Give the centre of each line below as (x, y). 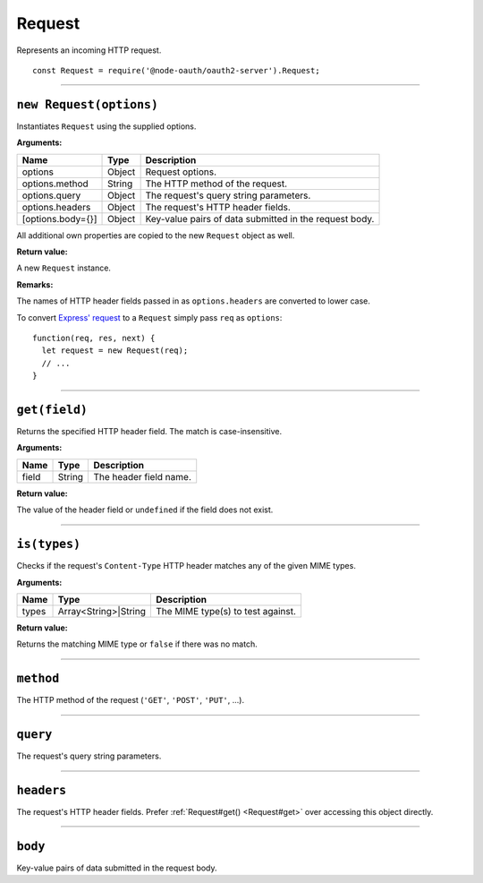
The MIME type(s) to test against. (226, 611)
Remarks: (35, 284)
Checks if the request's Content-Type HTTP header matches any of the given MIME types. (186, 566)
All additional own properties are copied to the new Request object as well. (156, 235)
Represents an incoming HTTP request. (89, 50)
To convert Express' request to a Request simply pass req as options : (149, 317)
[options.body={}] (59, 219)
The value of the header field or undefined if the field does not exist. (145, 510)
